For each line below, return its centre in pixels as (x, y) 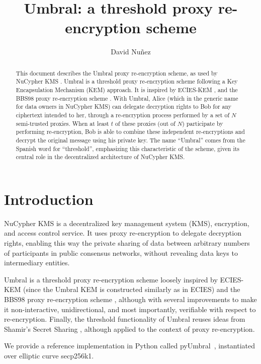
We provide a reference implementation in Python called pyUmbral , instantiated (130, 346)
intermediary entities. (37, 263)
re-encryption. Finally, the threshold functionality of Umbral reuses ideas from (125, 319)
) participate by (203, 123)
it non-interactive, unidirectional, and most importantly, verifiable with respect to (130, 309)
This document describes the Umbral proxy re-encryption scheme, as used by (117, 73)
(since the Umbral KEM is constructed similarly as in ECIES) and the (132, 289)
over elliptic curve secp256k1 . (49, 355)
